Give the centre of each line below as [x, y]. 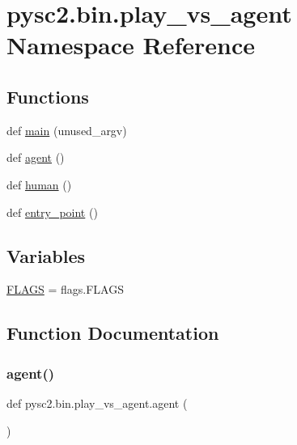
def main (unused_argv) [67, 130]
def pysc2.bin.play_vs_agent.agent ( [97, 403]
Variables [46, 255]
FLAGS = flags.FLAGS [65, 289]
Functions [48, 96]
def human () [39, 184]
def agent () [36, 157]
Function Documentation [113, 333]
